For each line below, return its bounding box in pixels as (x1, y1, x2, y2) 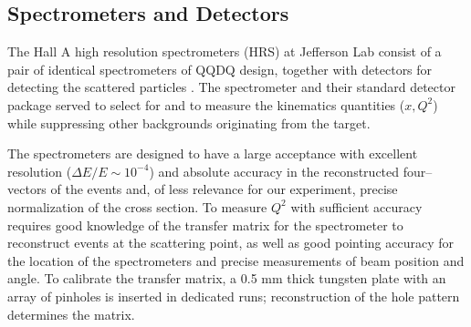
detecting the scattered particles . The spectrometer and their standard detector (7, 77, 455, 97)
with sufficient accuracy (290, 197, 423, 216)
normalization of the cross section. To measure (7, 197, 267, 216)
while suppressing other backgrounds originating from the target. (7, 113, 371, 132)
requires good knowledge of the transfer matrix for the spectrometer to (7, 215, 403, 234)
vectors (7, 179, 47, 199)
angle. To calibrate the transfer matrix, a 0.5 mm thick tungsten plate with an (7, 269, 446, 288)
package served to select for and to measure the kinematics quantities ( (7, 95, 405, 114)
